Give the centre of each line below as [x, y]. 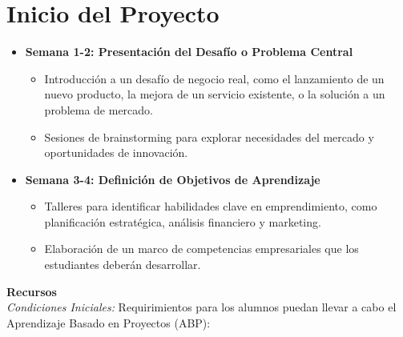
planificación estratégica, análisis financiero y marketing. [183, 221]
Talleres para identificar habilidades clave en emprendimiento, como [211, 206]
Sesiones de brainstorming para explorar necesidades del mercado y [209, 136]
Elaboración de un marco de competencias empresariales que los [201, 249]
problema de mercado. [99, 109]
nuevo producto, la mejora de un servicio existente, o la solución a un [215, 94]
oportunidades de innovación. [116, 152]
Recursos [32, 291]
